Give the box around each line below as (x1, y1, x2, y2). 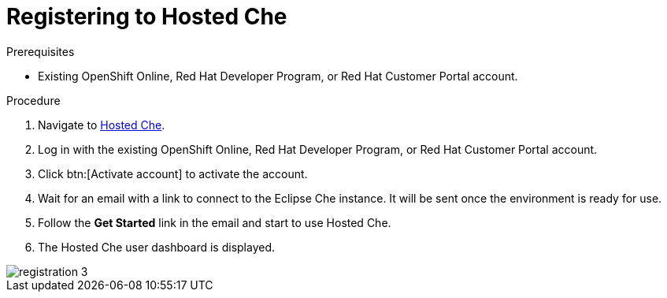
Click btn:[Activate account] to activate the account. (38, 166, 308, 181)
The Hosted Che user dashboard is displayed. (38, 240, 276, 254)
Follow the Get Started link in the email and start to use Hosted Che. (38, 215, 391, 229)
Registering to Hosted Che (6, 3, 287, 30)
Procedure (6, 93, 61, 107)
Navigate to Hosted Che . (38, 117, 165, 132)
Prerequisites (6, 44, 75, 58)
